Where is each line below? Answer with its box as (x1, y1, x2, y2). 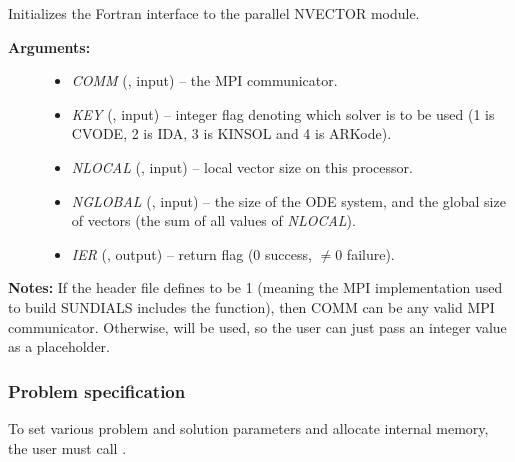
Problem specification (8, 378, 186, 403)
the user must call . (8, 437, 127, 458)
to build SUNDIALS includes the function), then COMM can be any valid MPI (8, 296, 495, 317)
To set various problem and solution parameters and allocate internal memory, (8, 417, 489, 438)
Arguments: (8, 36, 91, 57)
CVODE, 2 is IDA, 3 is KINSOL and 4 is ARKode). (71, 123, 392, 144)
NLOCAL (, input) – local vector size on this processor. (71, 156, 413, 177)
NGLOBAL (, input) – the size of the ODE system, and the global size (71, 190, 506, 211)
